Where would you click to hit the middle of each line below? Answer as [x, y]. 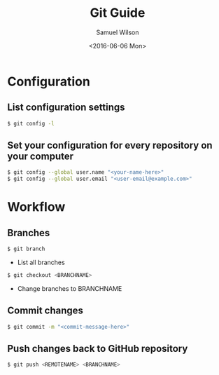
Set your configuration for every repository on [110, 145]
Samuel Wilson [118, 32]
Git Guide [118, 13]
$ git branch [26, 249]
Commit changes [45, 311]
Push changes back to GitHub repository [98, 349]
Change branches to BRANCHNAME [70, 288]
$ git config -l [31, 123]
